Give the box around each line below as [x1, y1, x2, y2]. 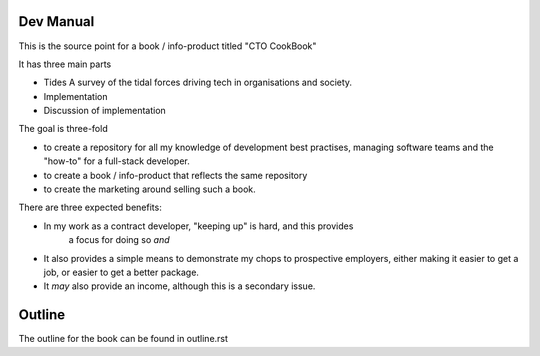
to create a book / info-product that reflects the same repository [43, 169, 308, 181]
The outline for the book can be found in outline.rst [18, 333, 229, 345]
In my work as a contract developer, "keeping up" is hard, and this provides [43, 220, 354, 232]
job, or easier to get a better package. [43, 266, 200, 278]
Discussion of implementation [43, 105, 167, 117]
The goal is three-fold [18, 123, 109, 135]
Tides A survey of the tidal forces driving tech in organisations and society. [43, 76, 353, 89]
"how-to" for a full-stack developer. [43, 155, 190, 167]
